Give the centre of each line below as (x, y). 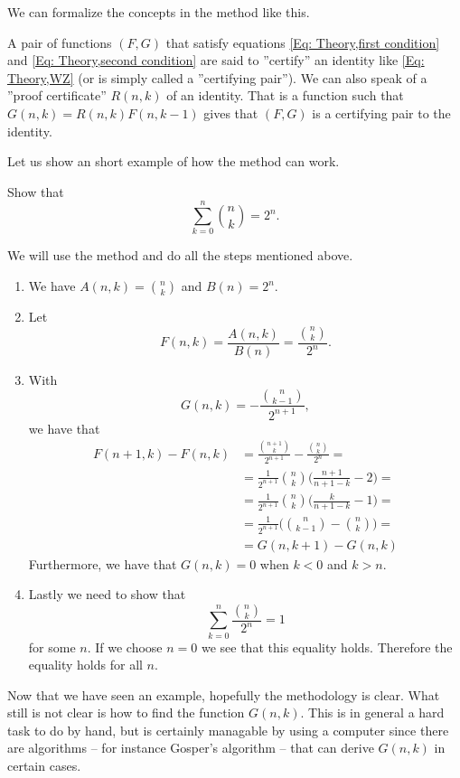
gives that (231, 112)
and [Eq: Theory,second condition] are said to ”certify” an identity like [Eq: (216, 60)
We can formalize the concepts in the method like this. (159, 12)
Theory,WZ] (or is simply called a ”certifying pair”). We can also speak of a (217, 77)
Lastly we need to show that (107, 594)
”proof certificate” (57, 95)
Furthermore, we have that (103, 563)
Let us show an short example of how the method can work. (174, 161)
